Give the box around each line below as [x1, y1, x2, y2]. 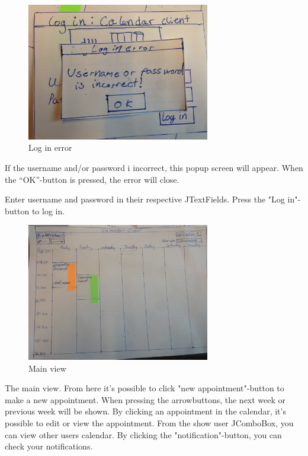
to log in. [31, 204, 65, 217]
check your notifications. [5, 440, 93, 452]
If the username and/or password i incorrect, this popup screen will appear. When [5, 161, 303, 173]
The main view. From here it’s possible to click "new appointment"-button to [5, 382, 284, 394]
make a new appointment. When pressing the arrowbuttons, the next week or [5, 393, 286, 406]
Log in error [28, 141, 72, 154]
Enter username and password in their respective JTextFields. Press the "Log [5, 193, 285, 205]
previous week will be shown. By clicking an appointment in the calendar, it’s [5, 405, 286, 417]
